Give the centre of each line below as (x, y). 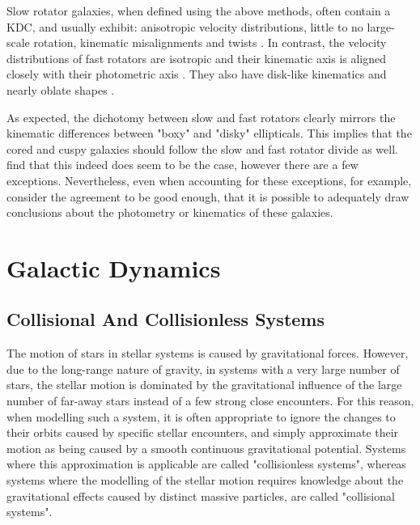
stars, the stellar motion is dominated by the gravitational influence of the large (204, 385)
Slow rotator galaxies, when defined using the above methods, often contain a (199, 11)
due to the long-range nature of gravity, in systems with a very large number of (203, 368)
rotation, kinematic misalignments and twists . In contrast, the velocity (210, 42)
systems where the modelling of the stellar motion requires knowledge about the (205, 480)
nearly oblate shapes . (61, 89)
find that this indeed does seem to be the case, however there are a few (182, 165)
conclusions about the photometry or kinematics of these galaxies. (170, 212)
